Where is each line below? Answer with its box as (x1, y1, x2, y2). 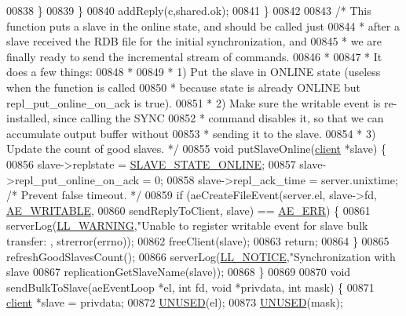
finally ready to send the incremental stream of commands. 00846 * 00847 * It (6, 48, 382, 64)
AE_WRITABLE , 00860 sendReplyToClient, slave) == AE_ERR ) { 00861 (6, 202, 371, 218)
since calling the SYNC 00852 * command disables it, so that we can (53, 110, 384, 126)
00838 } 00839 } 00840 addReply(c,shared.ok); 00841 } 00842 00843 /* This (6, 2, 371, 18)
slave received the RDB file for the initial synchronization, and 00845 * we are (6, 33, 382, 49)
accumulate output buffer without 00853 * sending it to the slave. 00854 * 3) (6, 125, 376, 141)
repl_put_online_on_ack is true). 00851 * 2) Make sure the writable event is (6, 94, 381, 111)
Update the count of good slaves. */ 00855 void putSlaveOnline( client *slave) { (6, 140, 387, 157)
